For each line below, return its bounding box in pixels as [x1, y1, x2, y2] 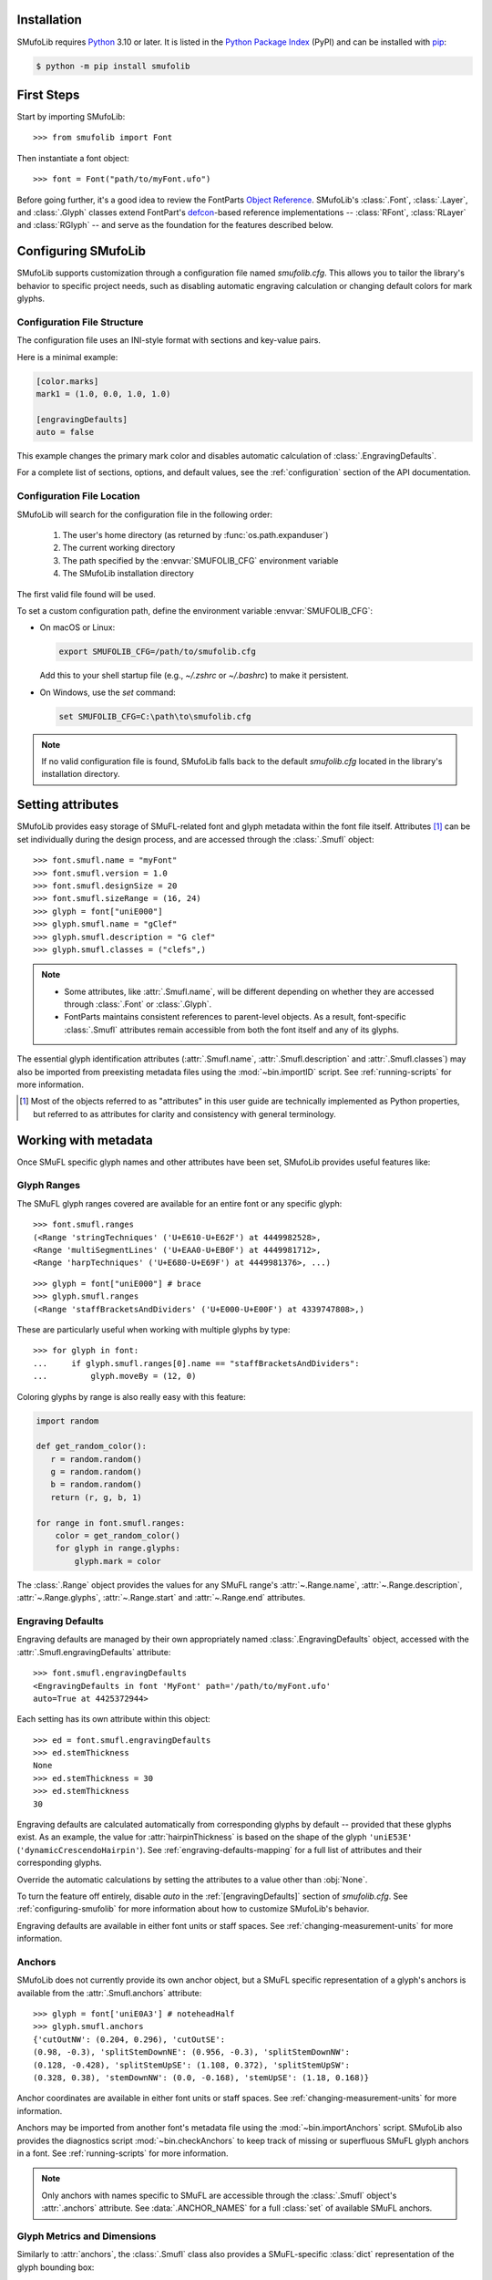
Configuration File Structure [16, 316, 144, 328]
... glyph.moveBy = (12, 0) [33, 1371, 197, 1382]
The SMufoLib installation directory [62, 568, 195, 579]
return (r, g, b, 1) [50, 1492, 143, 1502]
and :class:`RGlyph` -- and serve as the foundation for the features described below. [16, 220, 333, 231]
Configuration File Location [16, 490, 140, 503]
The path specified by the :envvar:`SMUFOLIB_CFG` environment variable [62, 554, 339, 565]
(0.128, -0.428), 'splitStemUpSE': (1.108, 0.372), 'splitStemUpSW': [33, 2059, 351, 2070]
